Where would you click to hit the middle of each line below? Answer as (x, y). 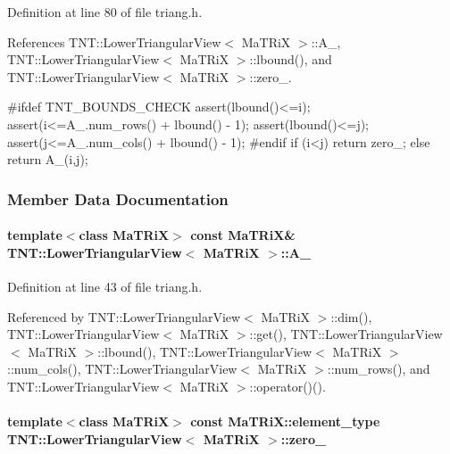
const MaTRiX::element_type (285, 421)
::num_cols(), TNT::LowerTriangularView (122, 369)
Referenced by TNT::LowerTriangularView (124, 316)
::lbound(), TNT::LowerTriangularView (205, 351)
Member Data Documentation (118, 198)
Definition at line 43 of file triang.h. (105, 286)
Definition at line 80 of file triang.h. (105, 12)
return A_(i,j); (48, 159)
